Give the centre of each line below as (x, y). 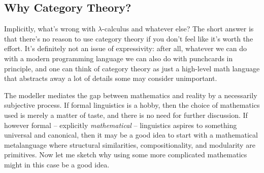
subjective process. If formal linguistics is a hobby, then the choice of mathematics (132, 105)
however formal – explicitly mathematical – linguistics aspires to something (121, 125)
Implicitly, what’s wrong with (50, 29)
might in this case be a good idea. (57, 164)
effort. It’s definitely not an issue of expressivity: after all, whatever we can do (126, 48)
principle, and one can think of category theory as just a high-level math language (132, 68)
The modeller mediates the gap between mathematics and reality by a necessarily (131, 95)
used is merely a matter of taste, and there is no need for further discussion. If (126, 115)
